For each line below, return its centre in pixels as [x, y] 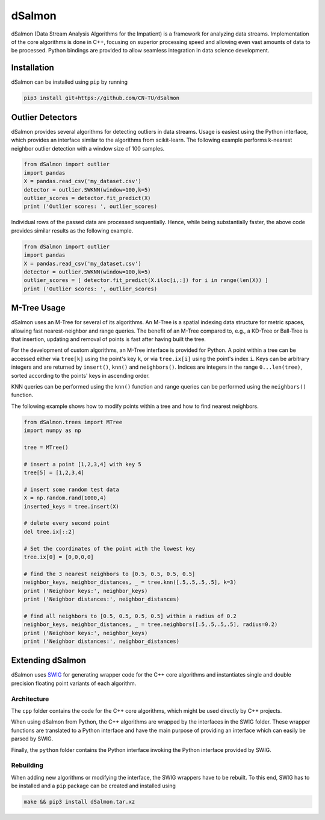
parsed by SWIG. [32, 739]
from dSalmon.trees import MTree [73, 422]
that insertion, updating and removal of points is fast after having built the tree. [108, 339]
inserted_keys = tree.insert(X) [72, 506]
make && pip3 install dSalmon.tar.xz [79, 802]
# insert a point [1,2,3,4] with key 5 [82, 464]
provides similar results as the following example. [72, 230]
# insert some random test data [72, 489]
